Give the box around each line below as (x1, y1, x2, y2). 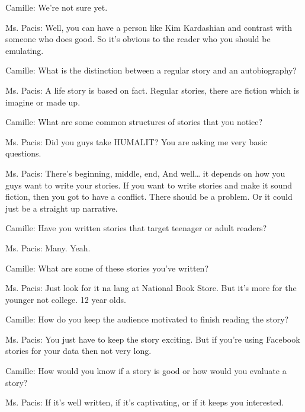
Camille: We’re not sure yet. (5, 1, 108, 13)
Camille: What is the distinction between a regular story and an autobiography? (5, 64, 297, 76)
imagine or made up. (5, 95, 81, 108)
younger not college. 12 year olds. (5, 293, 126, 305)
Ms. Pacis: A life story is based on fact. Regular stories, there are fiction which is (5, 84, 300, 96)
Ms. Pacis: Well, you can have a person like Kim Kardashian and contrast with (5, 21, 293, 33)
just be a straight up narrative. (5, 202, 118, 214)
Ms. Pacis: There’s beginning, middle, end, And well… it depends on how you (5, 167, 285, 179)
